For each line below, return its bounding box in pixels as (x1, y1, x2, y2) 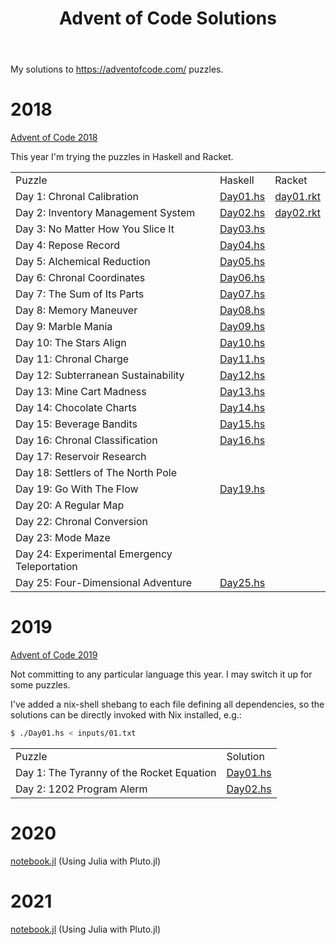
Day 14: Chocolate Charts (15, 401, 137, 415)
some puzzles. (10, 679, 71, 691)
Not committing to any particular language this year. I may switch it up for (10, 668, 313, 681)
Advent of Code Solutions (59, 7, 277, 30)
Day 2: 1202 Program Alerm (15, 782, 148, 796)
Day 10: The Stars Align (15, 336, 127, 350)
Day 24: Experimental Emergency (15, 547, 173, 561)
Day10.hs (219, 336, 266, 350)
